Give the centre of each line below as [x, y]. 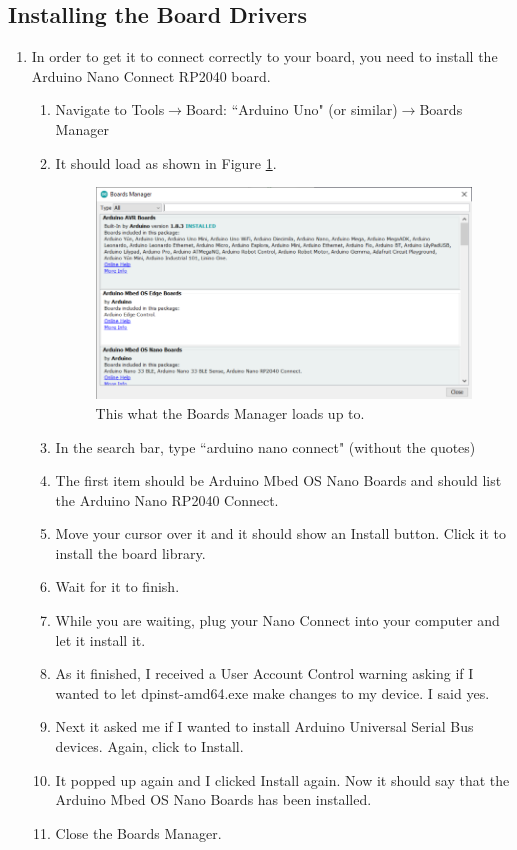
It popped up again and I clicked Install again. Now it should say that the [282, 779]
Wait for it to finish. [117, 586]
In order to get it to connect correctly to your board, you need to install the [264, 56]
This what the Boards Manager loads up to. [230, 412]
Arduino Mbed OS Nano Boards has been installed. [213, 799]
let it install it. [100, 639]
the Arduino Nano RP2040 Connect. [167, 499]
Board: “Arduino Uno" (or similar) [291, 109]
